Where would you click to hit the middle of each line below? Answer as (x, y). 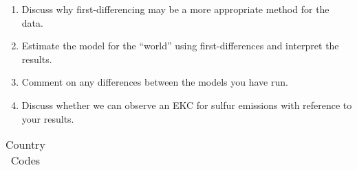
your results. (48, 118)
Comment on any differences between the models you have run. (155, 82)
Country (25, 145)
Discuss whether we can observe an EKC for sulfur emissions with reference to (187, 105)
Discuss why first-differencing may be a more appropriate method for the (175, 9)
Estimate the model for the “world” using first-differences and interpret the (180, 46)
